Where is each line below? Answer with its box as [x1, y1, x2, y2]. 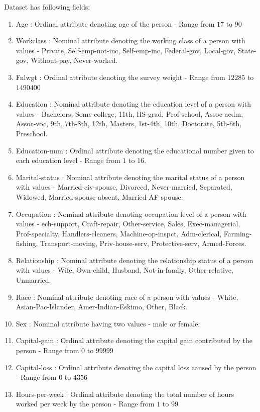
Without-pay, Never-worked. [31, 55, 118, 65]
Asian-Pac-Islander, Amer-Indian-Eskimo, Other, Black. [16, 301, 188, 312]
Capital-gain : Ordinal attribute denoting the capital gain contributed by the [16, 335, 252, 346]
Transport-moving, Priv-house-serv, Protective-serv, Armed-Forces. [40, 238, 246, 249]
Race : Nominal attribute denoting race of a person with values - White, [16, 291, 238, 302]
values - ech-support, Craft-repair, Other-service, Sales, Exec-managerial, [16, 218, 240, 229]
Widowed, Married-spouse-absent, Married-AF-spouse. [16, 191, 183, 202]
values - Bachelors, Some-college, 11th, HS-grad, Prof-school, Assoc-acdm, [16, 108, 243, 119]
